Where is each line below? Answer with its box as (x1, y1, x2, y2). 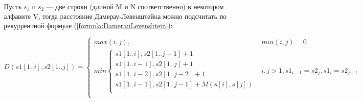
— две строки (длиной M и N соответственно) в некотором (46, 1, 224, 11)
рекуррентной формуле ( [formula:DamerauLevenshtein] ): (4, 20, 173, 31)
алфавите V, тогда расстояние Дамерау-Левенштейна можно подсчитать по (4, 11, 226, 21)
